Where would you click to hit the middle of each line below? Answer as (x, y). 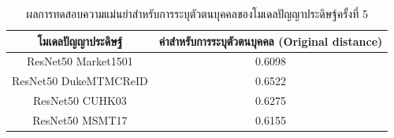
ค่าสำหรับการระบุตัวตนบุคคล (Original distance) (271, 41)
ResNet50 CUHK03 (80, 101)
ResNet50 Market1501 (80, 61)
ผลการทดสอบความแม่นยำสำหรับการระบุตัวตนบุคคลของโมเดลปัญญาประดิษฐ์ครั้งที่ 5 (197, 13)
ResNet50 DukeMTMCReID (80, 81)
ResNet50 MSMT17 (80, 119)
